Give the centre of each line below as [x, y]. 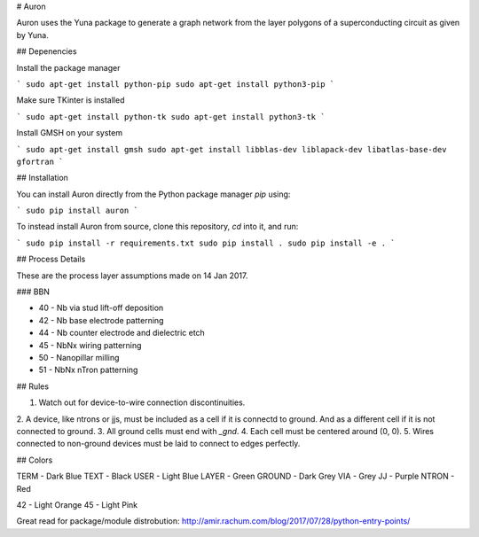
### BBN [33, 292]
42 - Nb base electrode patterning [101, 320]
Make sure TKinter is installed [71, 100]
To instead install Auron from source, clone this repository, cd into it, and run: [157, 227]
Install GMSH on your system [70, 133]
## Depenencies [47, 51]
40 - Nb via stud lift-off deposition [101, 308]
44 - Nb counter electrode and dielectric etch [122, 333]
